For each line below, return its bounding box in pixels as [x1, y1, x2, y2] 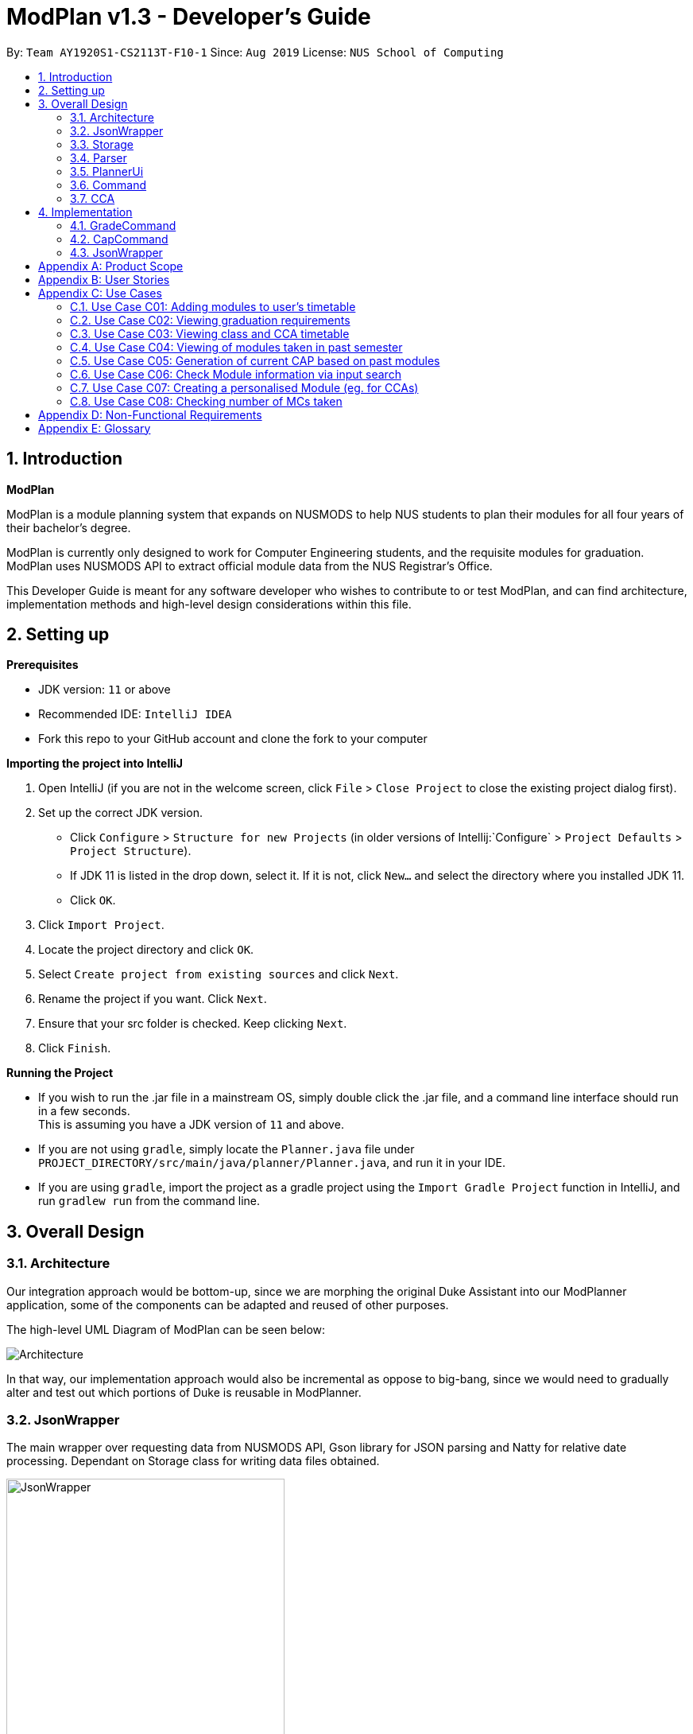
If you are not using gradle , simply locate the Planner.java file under [38, 1142, 415, 1157]
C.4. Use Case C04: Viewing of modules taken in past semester [70, 340, 403, 354]
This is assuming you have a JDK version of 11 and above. [38, 1118, 344, 1132]
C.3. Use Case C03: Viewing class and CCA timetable [70, 326, 350, 340]
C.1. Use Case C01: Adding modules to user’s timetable [70, 299, 356, 313]
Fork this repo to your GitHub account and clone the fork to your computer [38, 732, 428, 746]
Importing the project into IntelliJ [6, 756, 183, 771]
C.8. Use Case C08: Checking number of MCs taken [70, 394, 343, 408]
